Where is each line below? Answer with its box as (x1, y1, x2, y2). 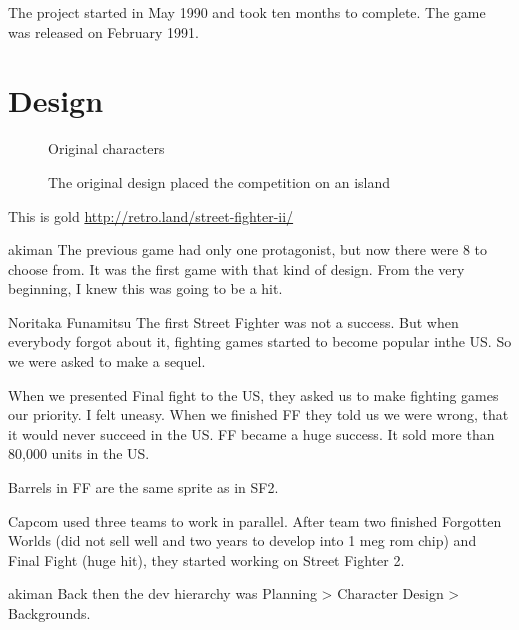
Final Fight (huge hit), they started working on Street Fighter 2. (8, 549, 405, 570)
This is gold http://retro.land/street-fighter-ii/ (8, 205, 294, 226)
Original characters (48, 138, 165, 159)
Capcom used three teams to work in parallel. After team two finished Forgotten (8, 510, 502, 531)
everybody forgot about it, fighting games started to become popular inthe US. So (8, 331, 512, 352)
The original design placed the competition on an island (48, 171, 391, 192)
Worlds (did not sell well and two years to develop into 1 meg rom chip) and (8, 530, 477, 551)
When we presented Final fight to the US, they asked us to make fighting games (8, 384, 499, 405)
